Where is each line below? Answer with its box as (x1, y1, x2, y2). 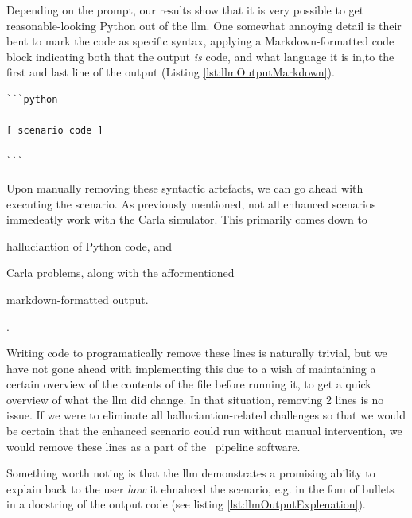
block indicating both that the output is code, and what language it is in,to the (6, 48, 395, 64)
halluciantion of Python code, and (6, 237, 172, 254)
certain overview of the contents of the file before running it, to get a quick (6, 376, 371, 392)
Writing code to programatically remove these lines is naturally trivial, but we (6, 345, 387, 361)
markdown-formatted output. (6, 290, 149, 307)
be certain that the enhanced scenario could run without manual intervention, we (6, 423, 402, 439)
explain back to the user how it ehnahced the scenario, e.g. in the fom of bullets (6, 480, 395, 497)
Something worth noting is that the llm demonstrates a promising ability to (6, 465, 375, 481)
